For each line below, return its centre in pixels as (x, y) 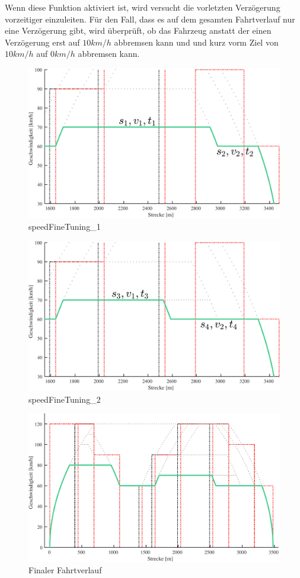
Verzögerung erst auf (42, 42)
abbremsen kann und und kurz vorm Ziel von (196, 42)
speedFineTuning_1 (65, 226)
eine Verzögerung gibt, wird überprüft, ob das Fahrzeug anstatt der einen (138, 30)
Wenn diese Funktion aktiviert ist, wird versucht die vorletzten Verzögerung (143, 7)
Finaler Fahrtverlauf (65, 570)
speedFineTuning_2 (65, 399)
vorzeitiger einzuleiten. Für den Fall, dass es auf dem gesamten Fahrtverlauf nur (150, 19)
